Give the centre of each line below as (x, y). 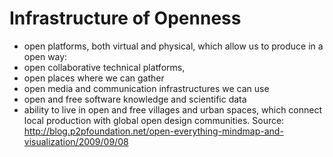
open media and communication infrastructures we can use (146, 88)
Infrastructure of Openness (125, 18)
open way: (45, 56)
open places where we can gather (94, 78)
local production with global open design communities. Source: (154, 120)
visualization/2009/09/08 (76, 141)
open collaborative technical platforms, (104, 67)
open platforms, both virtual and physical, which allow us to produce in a (173, 46)
